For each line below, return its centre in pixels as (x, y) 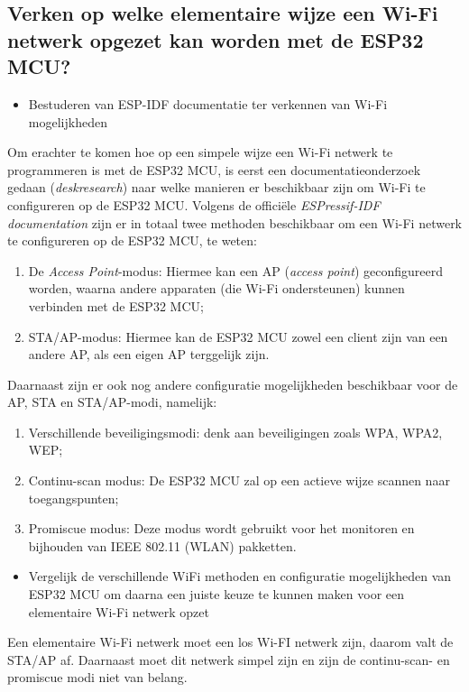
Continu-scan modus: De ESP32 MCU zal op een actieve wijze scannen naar (239, 480)
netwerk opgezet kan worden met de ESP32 (216, 39)
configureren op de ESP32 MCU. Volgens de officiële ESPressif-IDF (194, 204)
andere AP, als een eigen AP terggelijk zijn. (149, 354)
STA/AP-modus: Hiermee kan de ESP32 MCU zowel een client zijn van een (238, 336)
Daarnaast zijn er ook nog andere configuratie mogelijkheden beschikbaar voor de (233, 384)
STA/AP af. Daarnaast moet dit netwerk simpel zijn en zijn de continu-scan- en (229, 659)
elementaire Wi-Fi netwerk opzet (119, 611)
